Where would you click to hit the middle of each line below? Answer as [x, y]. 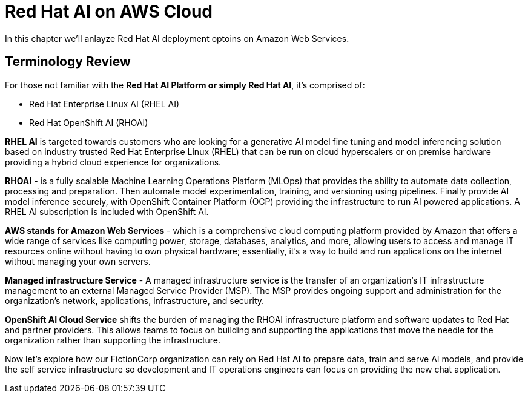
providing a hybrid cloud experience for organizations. [113, 162]
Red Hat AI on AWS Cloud [109, 12]
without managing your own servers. [78, 261]
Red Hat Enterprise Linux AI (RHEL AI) [104, 104]
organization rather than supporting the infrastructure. [113, 340]
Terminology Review [68, 62]
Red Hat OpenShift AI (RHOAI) [89, 122]
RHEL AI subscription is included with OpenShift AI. [107, 211]
